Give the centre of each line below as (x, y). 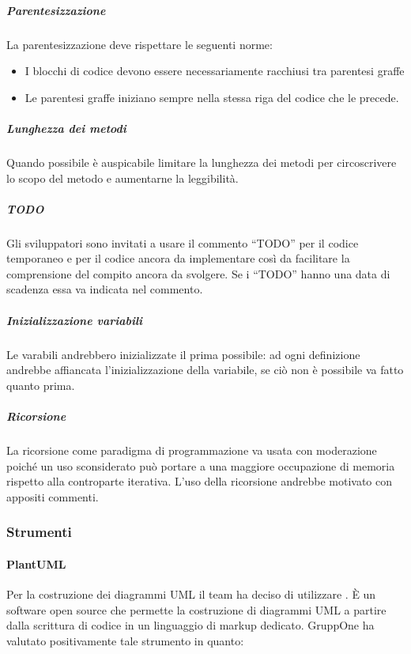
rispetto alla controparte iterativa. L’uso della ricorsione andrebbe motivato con (199, 481)
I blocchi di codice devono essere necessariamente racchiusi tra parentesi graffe (215, 71)
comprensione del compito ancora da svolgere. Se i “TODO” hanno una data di (198, 273)
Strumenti (39, 532)
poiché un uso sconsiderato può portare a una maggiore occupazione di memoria (201, 465)
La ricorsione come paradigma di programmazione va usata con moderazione (192, 450)
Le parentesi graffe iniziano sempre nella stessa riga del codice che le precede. (212, 97)
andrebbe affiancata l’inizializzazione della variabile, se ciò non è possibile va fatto (205, 370)
